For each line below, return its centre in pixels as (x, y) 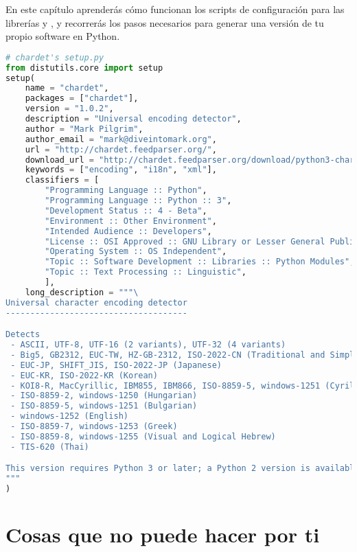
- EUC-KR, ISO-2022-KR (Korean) (84, 375)
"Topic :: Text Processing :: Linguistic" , (146, 272)
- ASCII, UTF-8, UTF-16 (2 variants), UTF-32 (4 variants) (148, 345)
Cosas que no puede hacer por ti (163, 534)
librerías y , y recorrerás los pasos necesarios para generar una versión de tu (165, 22)
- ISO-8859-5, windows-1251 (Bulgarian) (104, 406)
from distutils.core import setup (84, 68)
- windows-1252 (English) (69, 416)
